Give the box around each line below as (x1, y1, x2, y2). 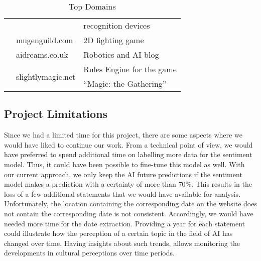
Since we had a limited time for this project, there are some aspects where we (4, 129, 242, 140)
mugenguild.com (16, 34, 73, 46)
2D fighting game (83, 34, 144, 46)
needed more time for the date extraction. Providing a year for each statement (4, 218, 245, 228)
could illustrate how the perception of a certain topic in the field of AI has (4, 228, 233, 238)
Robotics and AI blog (83, 49, 159, 60)
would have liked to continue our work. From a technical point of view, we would (4, 139, 253, 150)
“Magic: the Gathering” (83, 78, 167, 89)
